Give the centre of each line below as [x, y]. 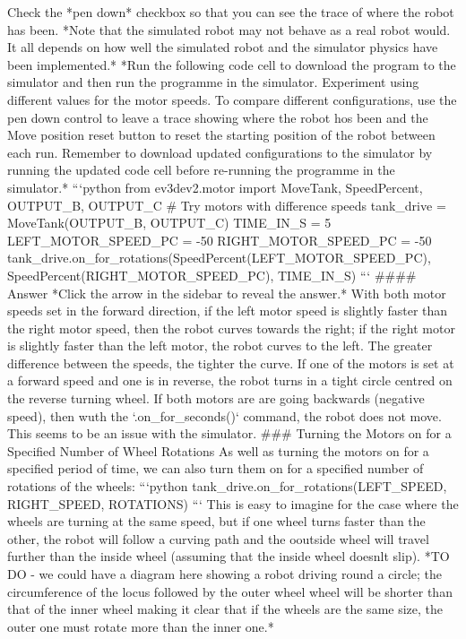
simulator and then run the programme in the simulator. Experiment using [213, 82]
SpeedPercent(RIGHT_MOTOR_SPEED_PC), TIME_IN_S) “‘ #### [212, 275]
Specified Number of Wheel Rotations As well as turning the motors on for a [218, 450]
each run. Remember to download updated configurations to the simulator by [220, 152]
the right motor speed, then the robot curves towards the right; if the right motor [231, 328]
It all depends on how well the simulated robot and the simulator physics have [223, 47]
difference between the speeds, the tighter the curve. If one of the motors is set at [231, 363]
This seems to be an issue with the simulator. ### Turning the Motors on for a [229, 433]
